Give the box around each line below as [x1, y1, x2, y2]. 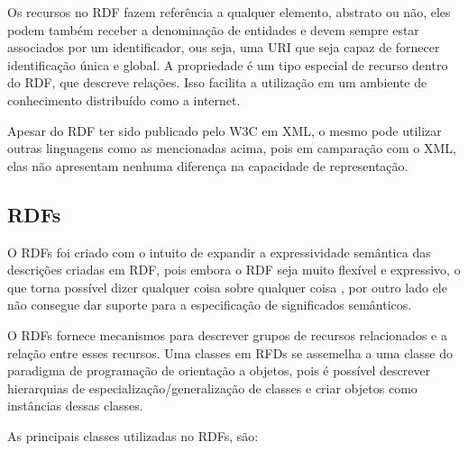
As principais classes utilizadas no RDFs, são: [7, 426, 259, 445]
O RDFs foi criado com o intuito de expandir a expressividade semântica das [7, 242, 431, 261]
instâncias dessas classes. [7, 396, 143, 415]
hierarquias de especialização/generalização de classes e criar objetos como [7, 378, 418, 397]
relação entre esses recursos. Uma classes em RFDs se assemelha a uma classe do [7, 343, 453, 362]
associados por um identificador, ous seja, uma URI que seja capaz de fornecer [7, 38, 440, 57]
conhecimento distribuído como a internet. [7, 90, 241, 109]
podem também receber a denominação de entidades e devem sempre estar [7, 20, 419, 39]
